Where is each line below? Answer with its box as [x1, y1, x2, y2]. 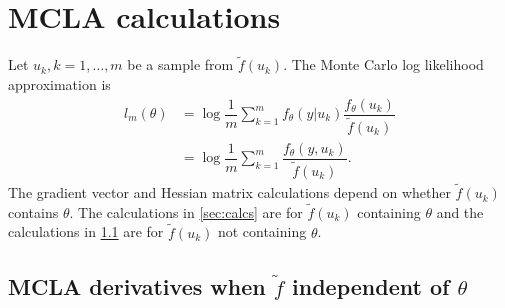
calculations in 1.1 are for [8, 221, 164, 242]
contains [8, 201, 59, 222]
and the [436, 201, 484, 222]
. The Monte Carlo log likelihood [283, 54, 484, 75]
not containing [217, 221, 307, 242]
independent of [292, 270, 450, 301]
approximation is [8, 73, 111, 94]
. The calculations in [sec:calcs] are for [69, 201, 303, 222]
